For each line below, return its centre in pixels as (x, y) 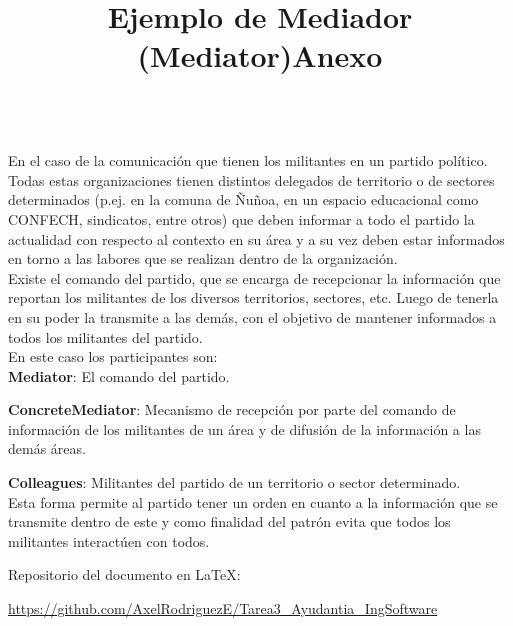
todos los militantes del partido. (105, 336)
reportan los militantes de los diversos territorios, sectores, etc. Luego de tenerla (253, 297)
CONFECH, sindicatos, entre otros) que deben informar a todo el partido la (241, 218)
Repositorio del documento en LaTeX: (124, 574)
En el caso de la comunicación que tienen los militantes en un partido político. (248, 160)
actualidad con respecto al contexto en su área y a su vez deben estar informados (256, 238)
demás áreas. (47, 448)
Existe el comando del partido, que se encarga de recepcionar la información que (254, 277)
